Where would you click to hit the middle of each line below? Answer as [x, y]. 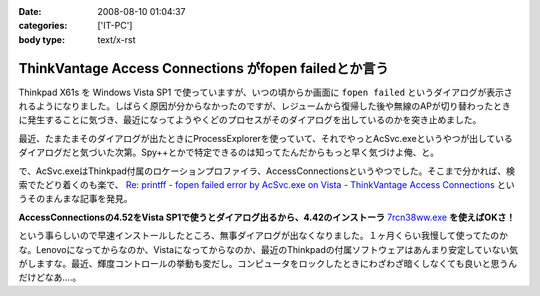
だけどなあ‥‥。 [50, 277]
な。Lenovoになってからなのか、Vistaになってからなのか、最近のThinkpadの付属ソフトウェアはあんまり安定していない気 [268, 249]
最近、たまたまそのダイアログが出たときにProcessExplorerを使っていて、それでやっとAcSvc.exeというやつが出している [266, 138]
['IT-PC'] [115, 26]
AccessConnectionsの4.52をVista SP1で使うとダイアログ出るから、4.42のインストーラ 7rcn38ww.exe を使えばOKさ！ [266, 217]
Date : [30, 11]
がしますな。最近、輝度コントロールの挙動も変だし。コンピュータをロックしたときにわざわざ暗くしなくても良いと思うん [267, 263]
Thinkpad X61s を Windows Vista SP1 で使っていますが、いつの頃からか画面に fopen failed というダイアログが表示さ [265, 92]
